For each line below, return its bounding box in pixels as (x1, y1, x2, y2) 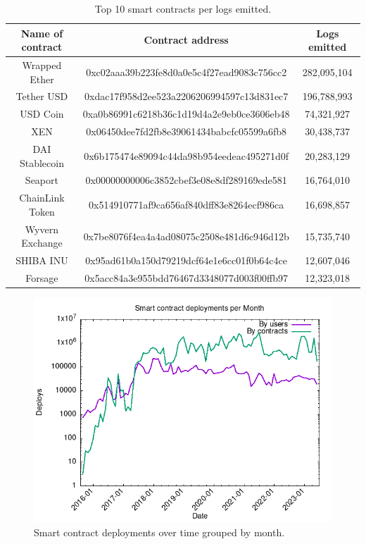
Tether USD (15, 89, 68, 104)
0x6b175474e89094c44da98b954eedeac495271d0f (84, 148, 289, 163)
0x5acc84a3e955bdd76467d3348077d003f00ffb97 (84, 271, 288, 285)
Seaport (25, 173, 58, 187)
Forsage (25, 271, 58, 285)
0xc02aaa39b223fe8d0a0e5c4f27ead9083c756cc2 (86, 64, 287, 79)
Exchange (21, 235, 63, 250)
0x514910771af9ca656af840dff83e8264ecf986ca (89, 197, 284, 212)
